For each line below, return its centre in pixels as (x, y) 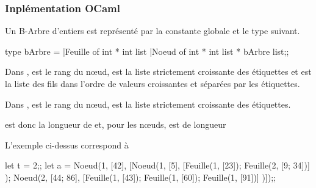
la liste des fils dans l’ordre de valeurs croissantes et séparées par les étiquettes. (153, 83)
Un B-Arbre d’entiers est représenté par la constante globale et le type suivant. (153, 31)
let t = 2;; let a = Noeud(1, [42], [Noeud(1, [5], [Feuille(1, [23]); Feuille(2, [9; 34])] (157, 165)
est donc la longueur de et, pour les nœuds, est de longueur (116, 124)
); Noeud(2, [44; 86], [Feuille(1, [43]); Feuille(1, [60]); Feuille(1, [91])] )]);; (140, 177)
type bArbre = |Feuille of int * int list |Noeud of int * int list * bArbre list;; (147, 51)
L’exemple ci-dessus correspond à (67, 144)
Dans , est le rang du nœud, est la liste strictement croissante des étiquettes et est (158, 71)
